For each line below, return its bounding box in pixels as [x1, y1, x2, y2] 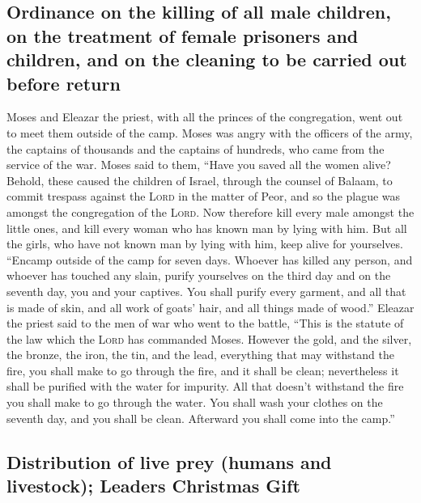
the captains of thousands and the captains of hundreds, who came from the [6, 140, 385, 157]
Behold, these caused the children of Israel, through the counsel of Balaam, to [6, 171, 393, 188]
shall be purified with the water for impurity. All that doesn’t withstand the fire [6, 378, 404, 395]
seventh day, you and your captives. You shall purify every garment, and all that [6, 282, 406, 299]
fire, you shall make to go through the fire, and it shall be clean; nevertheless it [6, 361, 399, 378]
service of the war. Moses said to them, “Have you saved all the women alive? [6, 156, 391, 173]
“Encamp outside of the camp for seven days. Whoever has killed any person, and [6, 251, 413, 268]
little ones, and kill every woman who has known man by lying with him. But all [6, 219, 407, 236]
